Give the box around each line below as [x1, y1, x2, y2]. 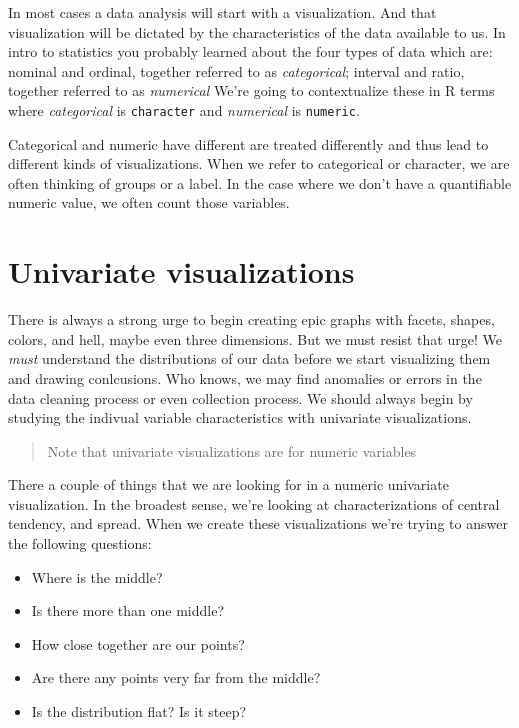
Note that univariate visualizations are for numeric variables [47, 440, 417, 461]
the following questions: [8, 533, 152, 554]
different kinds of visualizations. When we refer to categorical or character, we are [8, 153, 510, 174]
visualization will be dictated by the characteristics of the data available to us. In [8, 21, 506, 42]
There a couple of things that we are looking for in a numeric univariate [8, 474, 449, 495]
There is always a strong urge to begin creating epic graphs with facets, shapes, [8, 309, 495, 330]
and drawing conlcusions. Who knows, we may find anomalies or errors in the [8, 367, 482, 388]
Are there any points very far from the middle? [31, 667, 321, 688]
